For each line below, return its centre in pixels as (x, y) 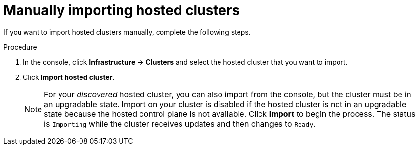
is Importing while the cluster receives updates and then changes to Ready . (180, 123)
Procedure (20, 47)
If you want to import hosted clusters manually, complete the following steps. (127, 32)
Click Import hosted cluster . (69, 77)
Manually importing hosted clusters (122, 10)
